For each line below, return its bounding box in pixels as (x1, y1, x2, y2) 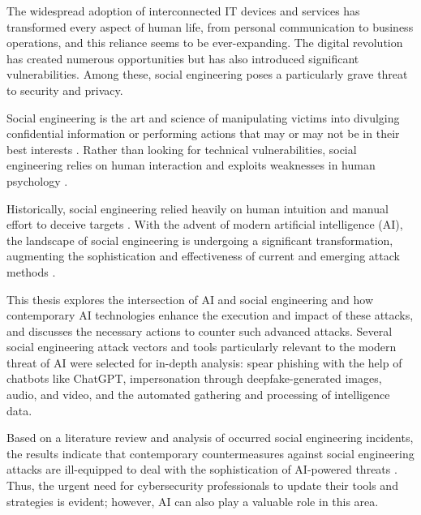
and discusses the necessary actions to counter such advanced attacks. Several (6, 322, 393, 339)
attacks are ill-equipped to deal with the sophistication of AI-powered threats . (6, 461, 397, 478)
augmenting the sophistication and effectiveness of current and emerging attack (6, 247, 400, 264)
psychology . (6, 172, 68, 189)
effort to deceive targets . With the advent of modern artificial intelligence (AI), (6, 216, 403, 233)
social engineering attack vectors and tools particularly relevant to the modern (6, 338, 397, 355)
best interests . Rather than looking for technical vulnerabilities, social (6, 140, 357, 157)
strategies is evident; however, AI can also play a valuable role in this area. (6, 492, 379, 509)
